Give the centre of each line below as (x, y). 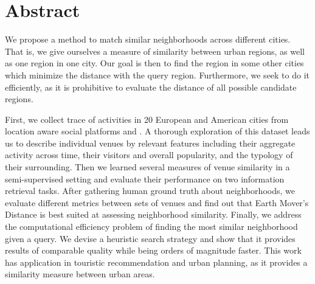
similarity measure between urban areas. (80, 274)
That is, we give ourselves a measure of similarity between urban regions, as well (155, 51)
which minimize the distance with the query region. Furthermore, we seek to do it (157, 74)
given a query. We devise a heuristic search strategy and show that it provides (150, 238)
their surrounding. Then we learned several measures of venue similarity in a (147, 167)
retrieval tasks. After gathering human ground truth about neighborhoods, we (150, 191)
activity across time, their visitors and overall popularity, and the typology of (149, 155)
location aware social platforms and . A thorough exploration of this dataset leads (157, 131)
